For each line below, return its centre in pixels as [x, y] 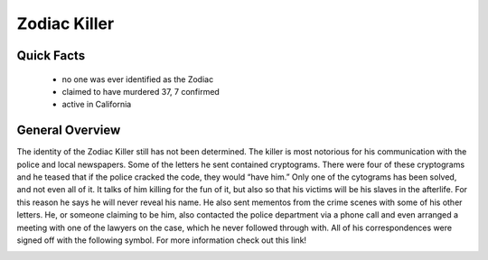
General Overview [69, 130]
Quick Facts [51, 56]
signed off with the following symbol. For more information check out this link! [162, 240]
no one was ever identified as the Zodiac [138, 79]
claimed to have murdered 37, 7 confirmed [141, 91]
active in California [97, 105]
